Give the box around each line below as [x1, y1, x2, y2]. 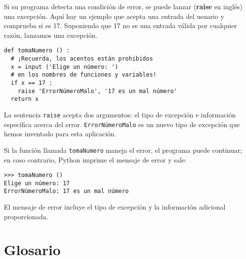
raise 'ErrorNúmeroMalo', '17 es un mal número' [17, 87, 177, 95]
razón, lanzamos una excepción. [4, 30, 98, 40]
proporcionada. [4, 211, 48, 221]
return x [11, 96, 39, 103]
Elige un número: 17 [4, 179, 70, 187]
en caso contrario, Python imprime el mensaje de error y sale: [4, 154, 187, 164]
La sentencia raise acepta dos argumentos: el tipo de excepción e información [4, 109, 236, 119]
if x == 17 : [11, 80, 53, 86]
